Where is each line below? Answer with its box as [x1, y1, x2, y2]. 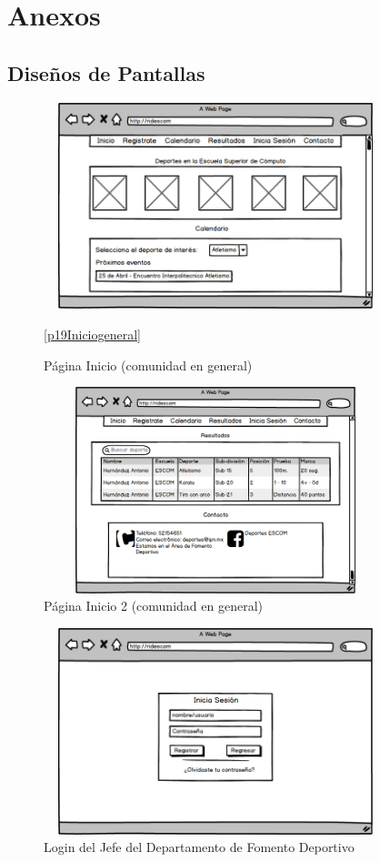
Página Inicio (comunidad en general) [44, 355, 253, 374]
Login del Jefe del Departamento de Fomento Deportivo [44, 837, 355, 857]
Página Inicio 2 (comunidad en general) [44, 596, 263, 615]
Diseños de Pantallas [7, 58, 205, 86]
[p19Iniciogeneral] [44, 324, 142, 343]
